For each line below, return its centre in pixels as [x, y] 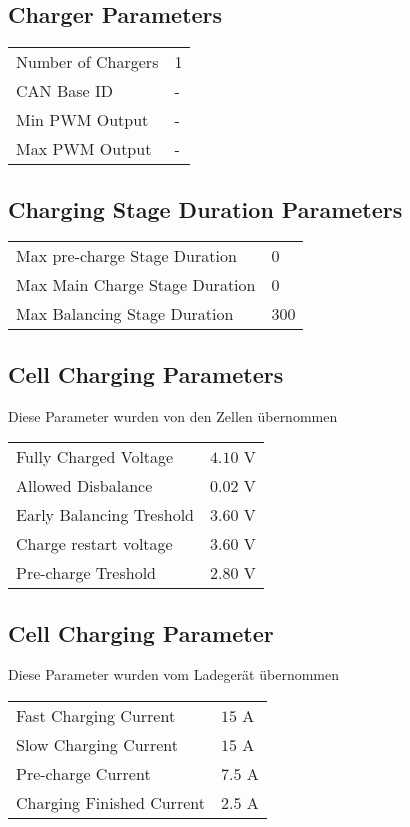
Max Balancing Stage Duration [125, 314]
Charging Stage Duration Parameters [205, 208]
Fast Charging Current [96, 715]
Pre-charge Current [83, 773]
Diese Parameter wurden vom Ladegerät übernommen [174, 674]
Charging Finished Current [110, 802]
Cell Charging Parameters [146, 373]
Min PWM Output [82, 120]
